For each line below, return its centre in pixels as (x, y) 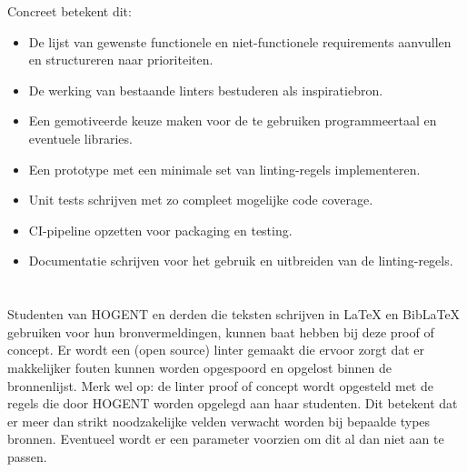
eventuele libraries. (80, 138)
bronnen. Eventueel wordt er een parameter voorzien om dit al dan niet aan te (226, 439)
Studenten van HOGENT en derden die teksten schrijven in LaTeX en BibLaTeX (234, 314)
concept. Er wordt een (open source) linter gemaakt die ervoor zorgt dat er (216, 350)
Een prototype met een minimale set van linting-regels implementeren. (224, 169)
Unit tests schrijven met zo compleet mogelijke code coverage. (201, 200)
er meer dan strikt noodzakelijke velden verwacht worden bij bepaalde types (219, 421)
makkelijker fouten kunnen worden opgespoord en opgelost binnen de (200, 367)
